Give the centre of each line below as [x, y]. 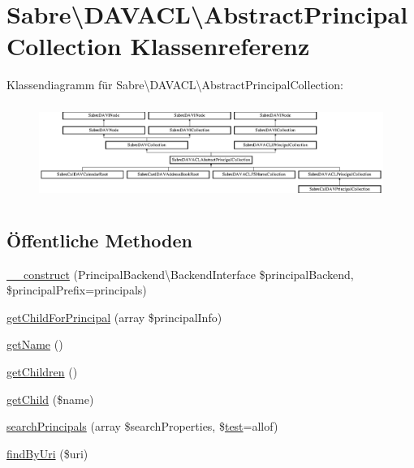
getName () [35, 344]
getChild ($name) [50, 399]
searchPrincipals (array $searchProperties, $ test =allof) [142, 426]
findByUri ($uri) [47, 453]
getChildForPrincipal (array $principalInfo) [114, 317]
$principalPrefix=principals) [77, 290]
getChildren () [42, 371]
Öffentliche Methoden [99, 240]
